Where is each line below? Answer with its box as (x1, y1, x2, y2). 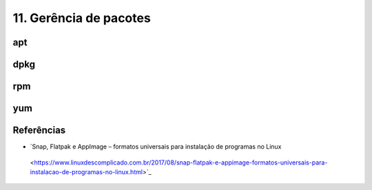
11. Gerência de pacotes (12, 10, 151, 25)
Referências (12, 125, 66, 136)
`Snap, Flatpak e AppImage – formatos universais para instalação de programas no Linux (30, 142, 282, 151)
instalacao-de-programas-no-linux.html (30, 167, 143, 176)
